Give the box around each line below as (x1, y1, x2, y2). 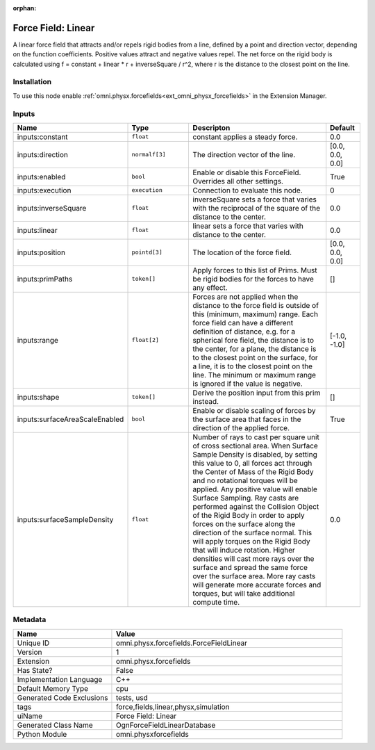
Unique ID (17, 638, 50, 648)
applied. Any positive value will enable (192, 484, 317, 494)
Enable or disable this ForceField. (192, 168, 301, 177)
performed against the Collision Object (192, 501, 319, 511)
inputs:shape (17, 392, 60, 402)
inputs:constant (17, 132, 69, 142)
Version (17, 647, 42, 657)
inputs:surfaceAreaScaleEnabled (17, 414, 124, 424)
